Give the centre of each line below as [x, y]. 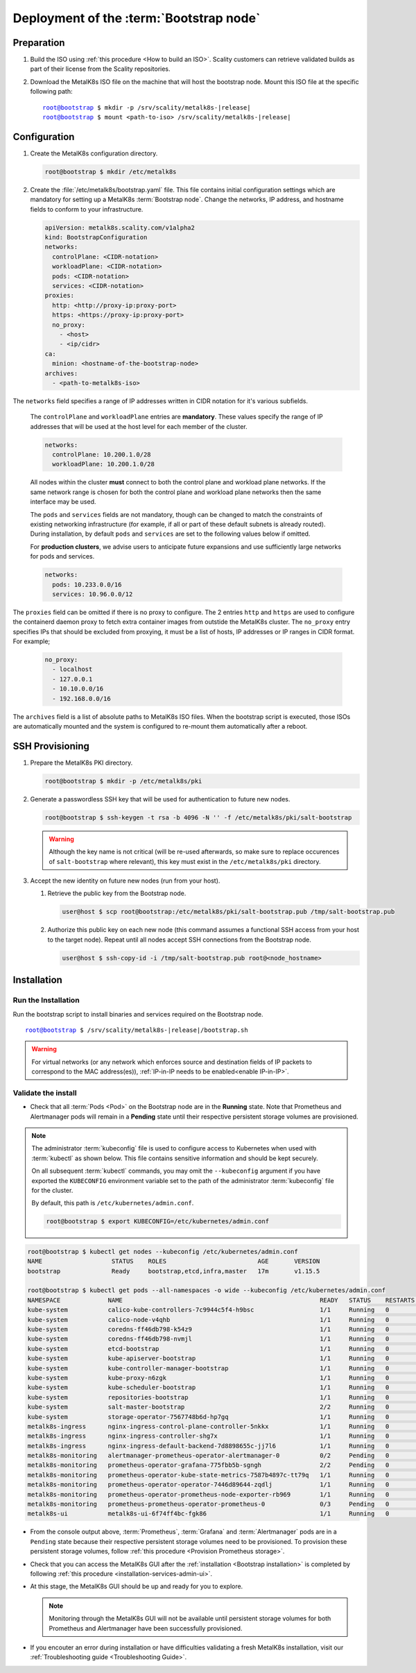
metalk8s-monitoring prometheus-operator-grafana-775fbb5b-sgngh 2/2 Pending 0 [208, 1465]
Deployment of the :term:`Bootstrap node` [137, 18]
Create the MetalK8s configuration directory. [94, 153]
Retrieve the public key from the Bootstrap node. [117, 893]
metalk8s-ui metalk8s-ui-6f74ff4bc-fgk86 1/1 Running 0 [208, 1514]
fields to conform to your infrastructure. [87, 209]
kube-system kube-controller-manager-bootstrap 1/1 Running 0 [208, 1368]
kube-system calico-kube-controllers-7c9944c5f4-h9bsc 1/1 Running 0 [208, 1310]
